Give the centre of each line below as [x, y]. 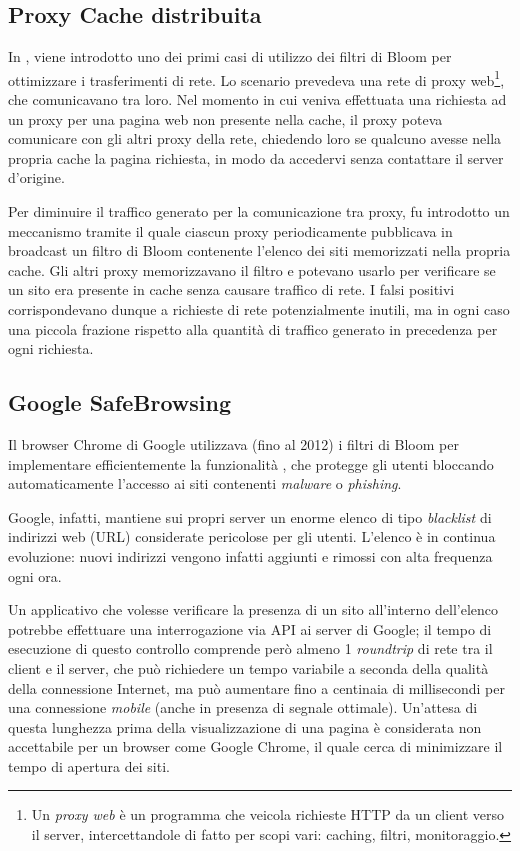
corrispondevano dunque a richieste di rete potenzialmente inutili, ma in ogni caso [259, 308]
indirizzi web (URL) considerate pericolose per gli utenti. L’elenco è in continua [252, 536]
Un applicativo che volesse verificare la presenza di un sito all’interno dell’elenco [253, 609]
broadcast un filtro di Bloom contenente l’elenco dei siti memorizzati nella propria [259, 250]
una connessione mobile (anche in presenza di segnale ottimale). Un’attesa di [243, 707]
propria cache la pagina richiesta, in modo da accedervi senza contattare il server [256, 157]
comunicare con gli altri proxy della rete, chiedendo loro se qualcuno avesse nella [255, 138]
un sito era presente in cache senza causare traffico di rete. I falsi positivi [231, 289]
